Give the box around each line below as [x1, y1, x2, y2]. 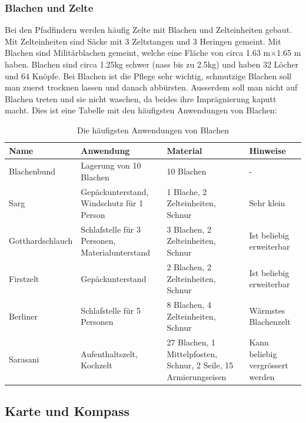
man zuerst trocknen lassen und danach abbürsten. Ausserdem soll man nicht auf [5, 81, 298, 93]
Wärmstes [249, 304, 285, 316]
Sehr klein [249, 197, 285, 209]
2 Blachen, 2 [167, 260, 212, 273]
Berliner [9, 310, 38, 322]
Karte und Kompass [5, 402, 130, 420]
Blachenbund [9, 165, 56, 177]
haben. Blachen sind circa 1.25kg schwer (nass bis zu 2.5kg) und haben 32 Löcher [5, 58, 299, 70]
